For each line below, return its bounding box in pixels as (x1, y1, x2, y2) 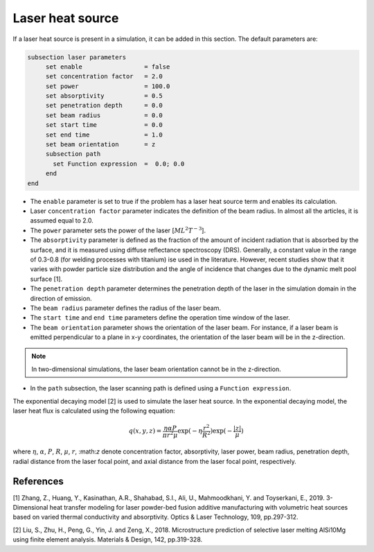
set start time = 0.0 (45, 121, 163, 129)
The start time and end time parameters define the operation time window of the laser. (30, 313, 290, 322)
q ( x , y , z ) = (128, 427, 162, 435)
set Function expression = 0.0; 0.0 (53, 159, 185, 168)
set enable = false (45, 62, 170, 71)
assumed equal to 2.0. (30, 216, 93, 225)
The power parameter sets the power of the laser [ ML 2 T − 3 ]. (30, 225, 206, 234)
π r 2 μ (162, 430, 178, 439)
